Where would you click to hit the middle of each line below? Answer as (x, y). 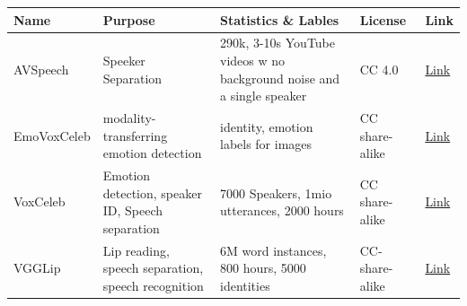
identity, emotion (266, 126)
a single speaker (263, 96)
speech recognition (153, 285)
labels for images (266, 144)
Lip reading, (136, 250)
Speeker (124, 60)
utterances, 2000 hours (282, 210)
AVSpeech (41, 69)
